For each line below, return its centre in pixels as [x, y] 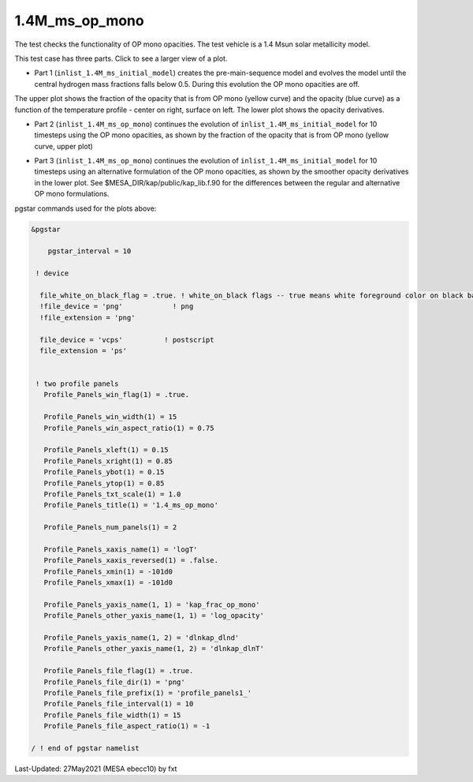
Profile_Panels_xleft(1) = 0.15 [106, 450]
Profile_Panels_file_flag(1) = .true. [119, 671]
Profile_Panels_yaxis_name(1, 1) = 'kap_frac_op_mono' [152, 604]
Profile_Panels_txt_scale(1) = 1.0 [112, 494]
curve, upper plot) [64, 146]
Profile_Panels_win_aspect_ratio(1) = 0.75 [129, 428]
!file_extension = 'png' [88, 317]
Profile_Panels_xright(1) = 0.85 [108, 461]
